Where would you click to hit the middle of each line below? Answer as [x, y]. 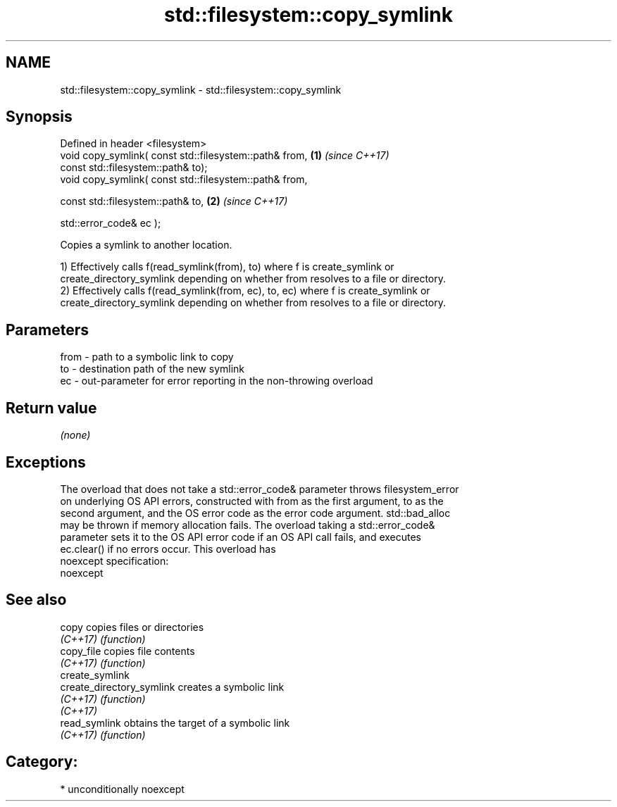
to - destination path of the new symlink [152, 369]
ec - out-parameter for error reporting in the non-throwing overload [217, 381]
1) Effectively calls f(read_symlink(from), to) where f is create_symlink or [227, 267]
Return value [51, 408]
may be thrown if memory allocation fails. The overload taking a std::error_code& [248, 525]
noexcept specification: [114, 561]
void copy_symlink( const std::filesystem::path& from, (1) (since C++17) [225, 156]
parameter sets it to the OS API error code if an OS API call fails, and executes [241, 537]
